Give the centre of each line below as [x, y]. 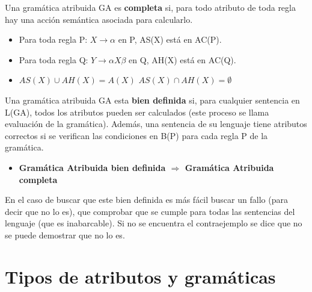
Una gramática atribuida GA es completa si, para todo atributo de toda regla [150, 7]
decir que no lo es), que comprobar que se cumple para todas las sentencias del [150, 211]
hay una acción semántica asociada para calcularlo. [99, 19]
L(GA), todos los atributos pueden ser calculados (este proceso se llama [137, 112]
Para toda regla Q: [54, 59]
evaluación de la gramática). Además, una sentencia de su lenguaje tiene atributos [156, 124]
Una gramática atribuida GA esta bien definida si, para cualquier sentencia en [152, 100]
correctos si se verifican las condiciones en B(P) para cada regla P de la [136, 135]
